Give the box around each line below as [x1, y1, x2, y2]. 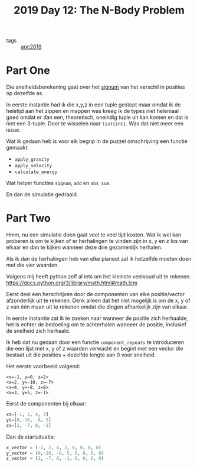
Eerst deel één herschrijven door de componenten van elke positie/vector [6, 291, 185, 298]
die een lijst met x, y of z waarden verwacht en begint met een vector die [6, 345, 183, 352]
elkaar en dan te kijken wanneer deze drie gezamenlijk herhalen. [6, 244, 163, 251]
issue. [6, 127, 21, 134]
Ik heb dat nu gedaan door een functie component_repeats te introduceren [6, 339, 185, 346]
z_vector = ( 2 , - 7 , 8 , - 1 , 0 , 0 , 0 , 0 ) [6, 456, 104, 462]
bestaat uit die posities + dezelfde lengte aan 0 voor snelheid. [6, 351, 156, 358]
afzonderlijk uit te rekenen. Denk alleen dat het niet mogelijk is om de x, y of [6, 297, 191, 304]
